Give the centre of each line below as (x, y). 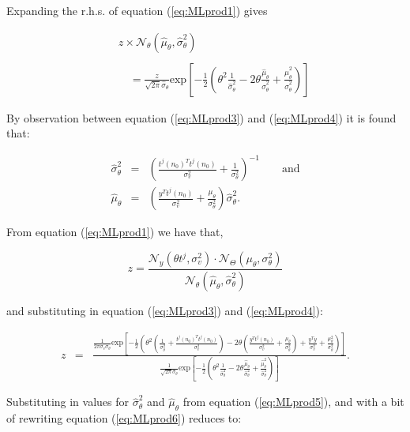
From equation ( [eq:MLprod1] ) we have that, (115, 232)
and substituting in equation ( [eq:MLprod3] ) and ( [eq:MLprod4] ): (165, 310)
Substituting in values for (68, 402)
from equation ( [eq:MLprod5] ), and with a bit (293, 402)
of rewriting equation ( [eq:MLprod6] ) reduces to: (124, 418)
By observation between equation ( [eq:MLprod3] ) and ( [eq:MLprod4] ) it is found (201, 117)
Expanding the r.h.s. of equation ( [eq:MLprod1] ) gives (137, 10)
